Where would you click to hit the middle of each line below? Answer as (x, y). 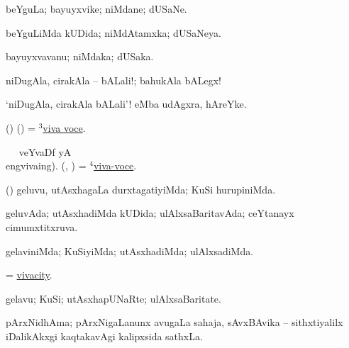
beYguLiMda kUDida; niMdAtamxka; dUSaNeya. (113, 32)
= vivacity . (29, 275)
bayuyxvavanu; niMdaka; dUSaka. (80, 56)
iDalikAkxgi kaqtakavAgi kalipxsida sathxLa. (104, 336)
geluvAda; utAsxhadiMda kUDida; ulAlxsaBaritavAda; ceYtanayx (150, 213)
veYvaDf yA (45, 151)
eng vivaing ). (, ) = (46, 165)
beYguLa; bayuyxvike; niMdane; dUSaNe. (96, 9)
